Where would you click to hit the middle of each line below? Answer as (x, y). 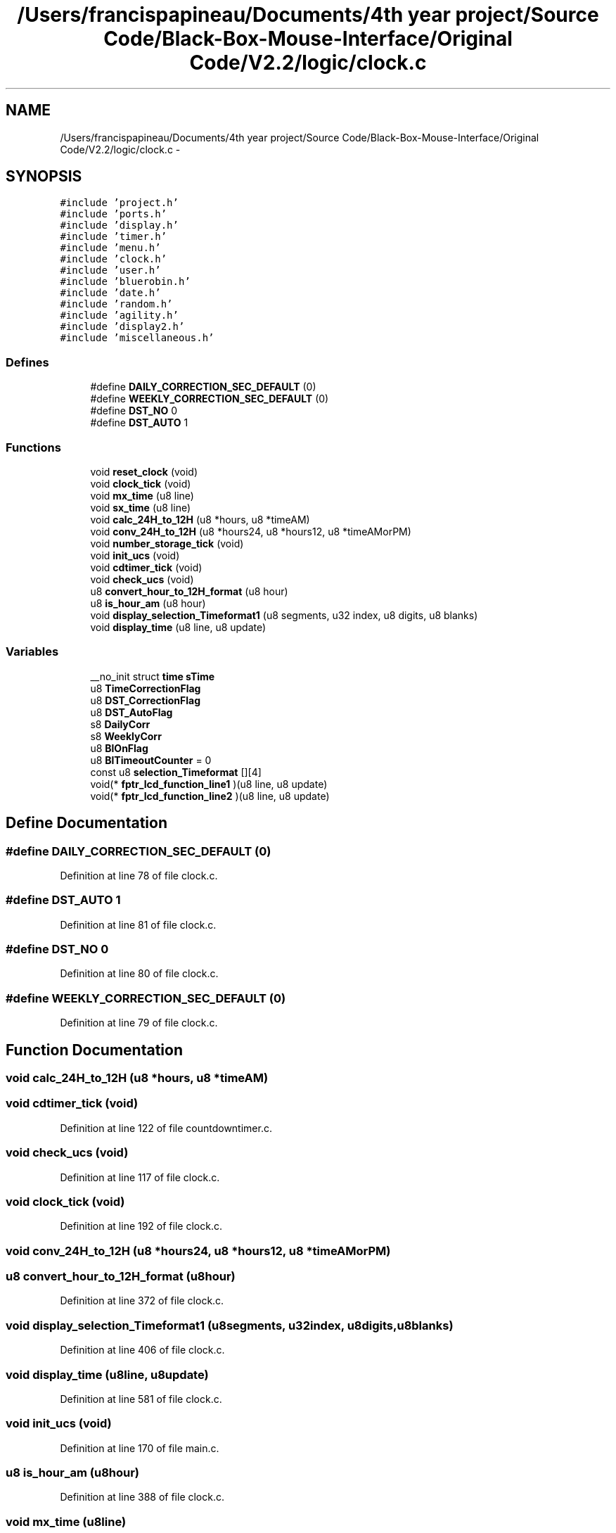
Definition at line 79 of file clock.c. (139, 1023)
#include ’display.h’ (119, 225)
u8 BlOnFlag (119, 748)
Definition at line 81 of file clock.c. (138, 924)
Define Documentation (86, 823)
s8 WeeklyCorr (126, 736)
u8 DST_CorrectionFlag (146, 700)
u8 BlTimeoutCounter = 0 (151, 760)
